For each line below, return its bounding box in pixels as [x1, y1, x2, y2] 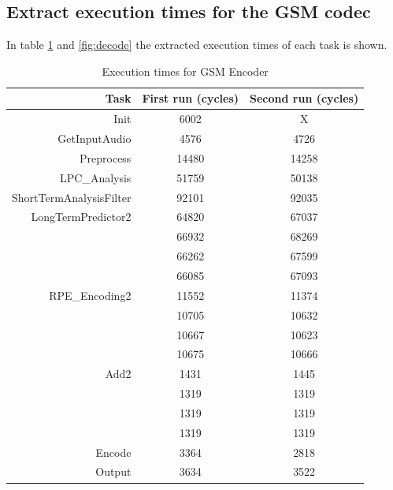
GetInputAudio [57, 130, 132, 147]
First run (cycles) [142, 90, 239, 107]
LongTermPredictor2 [31, 208, 132, 225]
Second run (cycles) [250, 90, 359, 107]
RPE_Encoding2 [49, 286, 132, 303]
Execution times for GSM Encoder [102, 62, 269, 79]
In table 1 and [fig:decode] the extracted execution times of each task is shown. [6, 36, 387, 53]
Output [95, 463, 132, 480]
